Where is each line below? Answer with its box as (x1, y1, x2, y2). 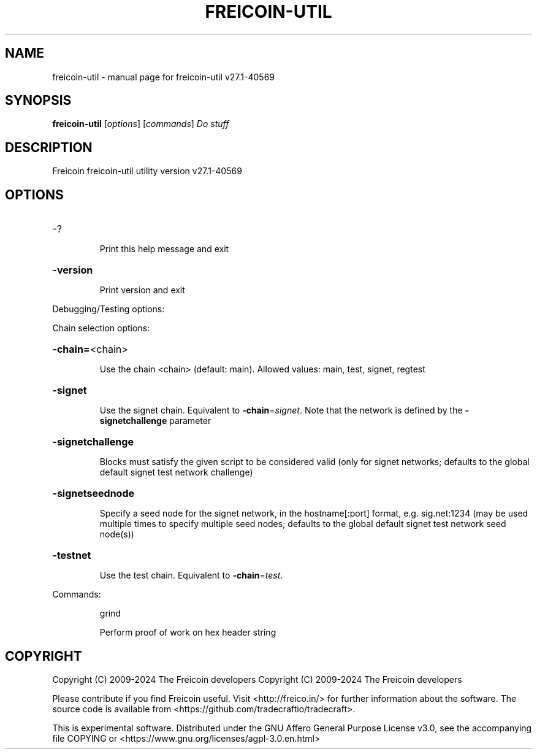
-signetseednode (52, 487, 135, 500)
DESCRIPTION (5, 139, 93, 155)
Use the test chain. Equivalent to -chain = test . (99, 570, 283, 581)
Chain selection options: (52, 323, 150, 334)
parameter (169, 415, 211, 426)
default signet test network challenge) (99, 467, 253, 478)
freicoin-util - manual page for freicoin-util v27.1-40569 (52, 71, 275, 82)
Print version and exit (99, 285, 185, 296)
